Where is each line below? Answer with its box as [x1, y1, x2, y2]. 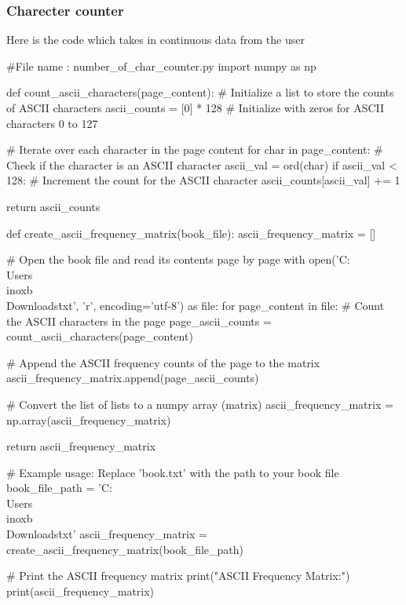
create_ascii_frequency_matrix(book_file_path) [6, 541, 244, 557]
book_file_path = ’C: [6, 479, 112, 496]
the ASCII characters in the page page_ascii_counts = [6, 312, 272, 329]
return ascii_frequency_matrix [6, 438, 156, 454]
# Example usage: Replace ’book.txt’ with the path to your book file [6, 464, 339, 480]
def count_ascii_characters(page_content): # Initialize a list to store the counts [6, 84, 394, 100]
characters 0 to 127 [6, 115, 98, 131]
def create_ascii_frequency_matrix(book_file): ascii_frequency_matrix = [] [6, 224, 376, 241]
